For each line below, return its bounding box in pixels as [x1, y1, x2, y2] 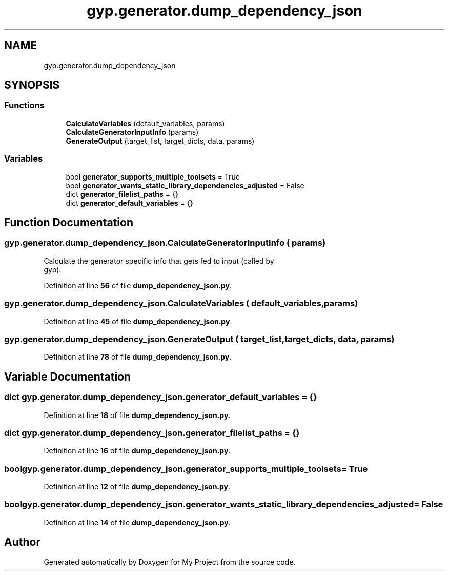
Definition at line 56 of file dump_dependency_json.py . [44, 281, 232, 290]
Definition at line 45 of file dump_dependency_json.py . [44, 316, 232, 326]
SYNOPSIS [4, 78, 60, 92]
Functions [4, 100, 45, 111]
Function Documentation [4, 215, 133, 229]
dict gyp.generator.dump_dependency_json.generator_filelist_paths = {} [4, 427, 300, 438]
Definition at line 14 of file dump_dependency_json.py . [44, 518, 231, 527]
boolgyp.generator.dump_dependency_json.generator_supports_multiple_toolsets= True [4, 463, 368, 474]
